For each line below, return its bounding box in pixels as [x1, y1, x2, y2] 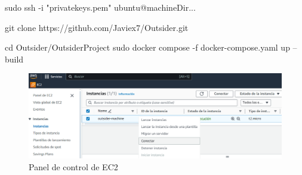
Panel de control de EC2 [29, 160, 118, 173]
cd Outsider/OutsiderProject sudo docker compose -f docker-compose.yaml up [5, 41, 290, 54]
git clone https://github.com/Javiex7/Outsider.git [5, 21, 189, 33]
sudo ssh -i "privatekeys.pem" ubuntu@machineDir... [5, 1, 196, 13]
